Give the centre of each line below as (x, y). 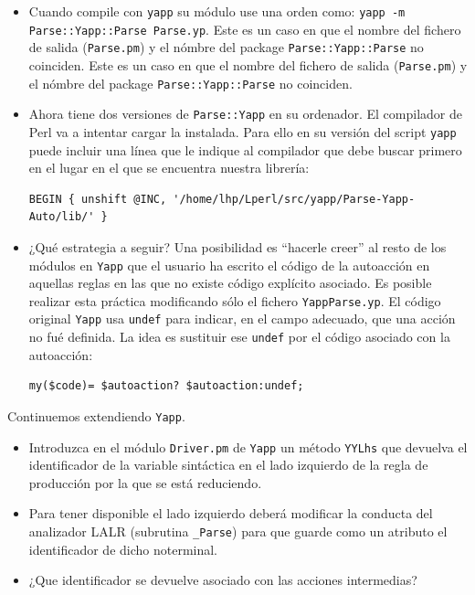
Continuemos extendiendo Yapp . (96, 415)
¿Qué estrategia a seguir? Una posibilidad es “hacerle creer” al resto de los (237, 246)
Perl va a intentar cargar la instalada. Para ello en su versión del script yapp (243, 131)
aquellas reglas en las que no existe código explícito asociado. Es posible (230, 283)
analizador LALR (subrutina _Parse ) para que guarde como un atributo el (238, 531)
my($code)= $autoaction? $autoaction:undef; (166, 386)
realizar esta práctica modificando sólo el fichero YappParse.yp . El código (235, 300)
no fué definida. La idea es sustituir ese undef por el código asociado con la (239, 337)
